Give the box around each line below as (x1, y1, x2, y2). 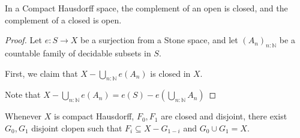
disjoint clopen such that (31, 121, 122, 134)
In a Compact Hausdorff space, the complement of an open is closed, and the (5, 2, 288, 14)
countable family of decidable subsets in (5, 46, 151, 59)
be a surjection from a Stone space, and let (80, 34, 238, 46)
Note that (5, 88, 41, 101)
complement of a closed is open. (5, 13, 122, 26)
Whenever (5, 110, 42, 122)
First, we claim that (5, 67, 78, 79)
